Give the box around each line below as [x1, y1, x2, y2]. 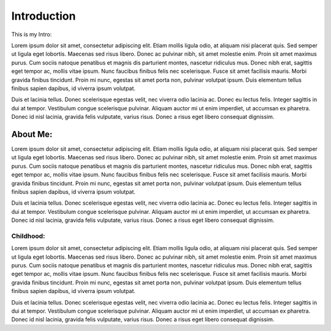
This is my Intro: [11, 31, 52, 38]
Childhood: [11, 232, 45, 240]
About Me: [11, 129, 53, 139]
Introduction [11, 9, 76, 23]
